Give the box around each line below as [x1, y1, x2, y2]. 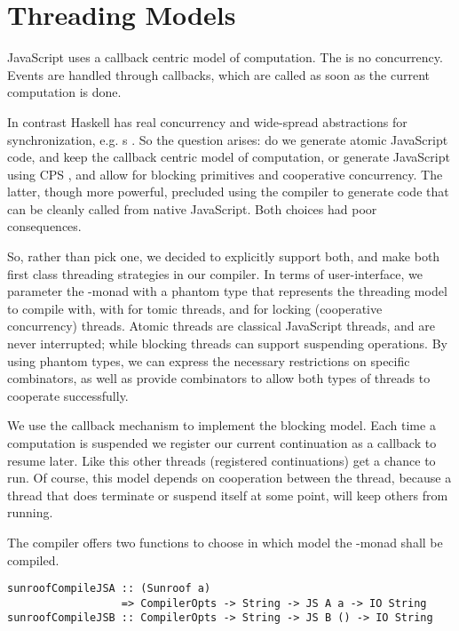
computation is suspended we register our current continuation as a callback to [7, 434, 437, 451]
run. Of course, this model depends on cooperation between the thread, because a [7, 468, 452, 487]
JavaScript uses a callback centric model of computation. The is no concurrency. [7, 48, 443, 67]
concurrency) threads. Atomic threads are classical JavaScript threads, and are [7, 316, 435, 335]
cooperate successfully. [7, 386, 129, 404]
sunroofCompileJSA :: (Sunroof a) [7, 582, 211, 595]
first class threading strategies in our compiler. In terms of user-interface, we [7, 264, 423, 283]
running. [7, 503, 53, 522]
